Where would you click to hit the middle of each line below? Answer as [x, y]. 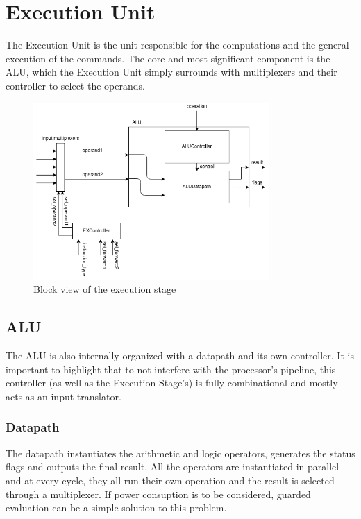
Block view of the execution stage [105, 289]
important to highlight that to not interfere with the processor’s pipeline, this [171, 369]
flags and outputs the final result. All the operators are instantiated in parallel [173, 467]
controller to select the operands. [75, 85]
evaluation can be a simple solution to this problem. [116, 508]
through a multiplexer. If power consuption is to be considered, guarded [158, 494]
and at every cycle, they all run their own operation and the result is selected [170, 480]
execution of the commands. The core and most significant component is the [168, 58]
